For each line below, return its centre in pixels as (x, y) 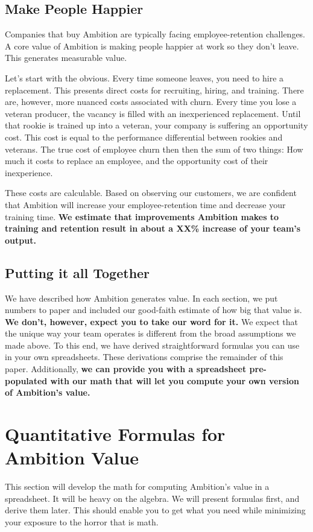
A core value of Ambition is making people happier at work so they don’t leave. (152, 46)
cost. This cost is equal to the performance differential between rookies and (144, 137)
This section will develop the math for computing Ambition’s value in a (137, 486)
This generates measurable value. (66, 58)
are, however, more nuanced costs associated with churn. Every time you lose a (151, 102)
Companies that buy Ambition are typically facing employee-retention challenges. (155, 34)
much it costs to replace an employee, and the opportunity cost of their (137, 161)
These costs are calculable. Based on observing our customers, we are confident (151, 193)
